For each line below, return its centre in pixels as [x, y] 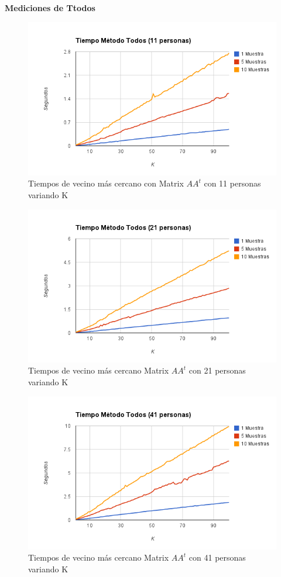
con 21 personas [217, 370]
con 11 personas [232, 183]
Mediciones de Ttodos [50, 8]
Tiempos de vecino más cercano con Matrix [106, 183]
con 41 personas [217, 557]
